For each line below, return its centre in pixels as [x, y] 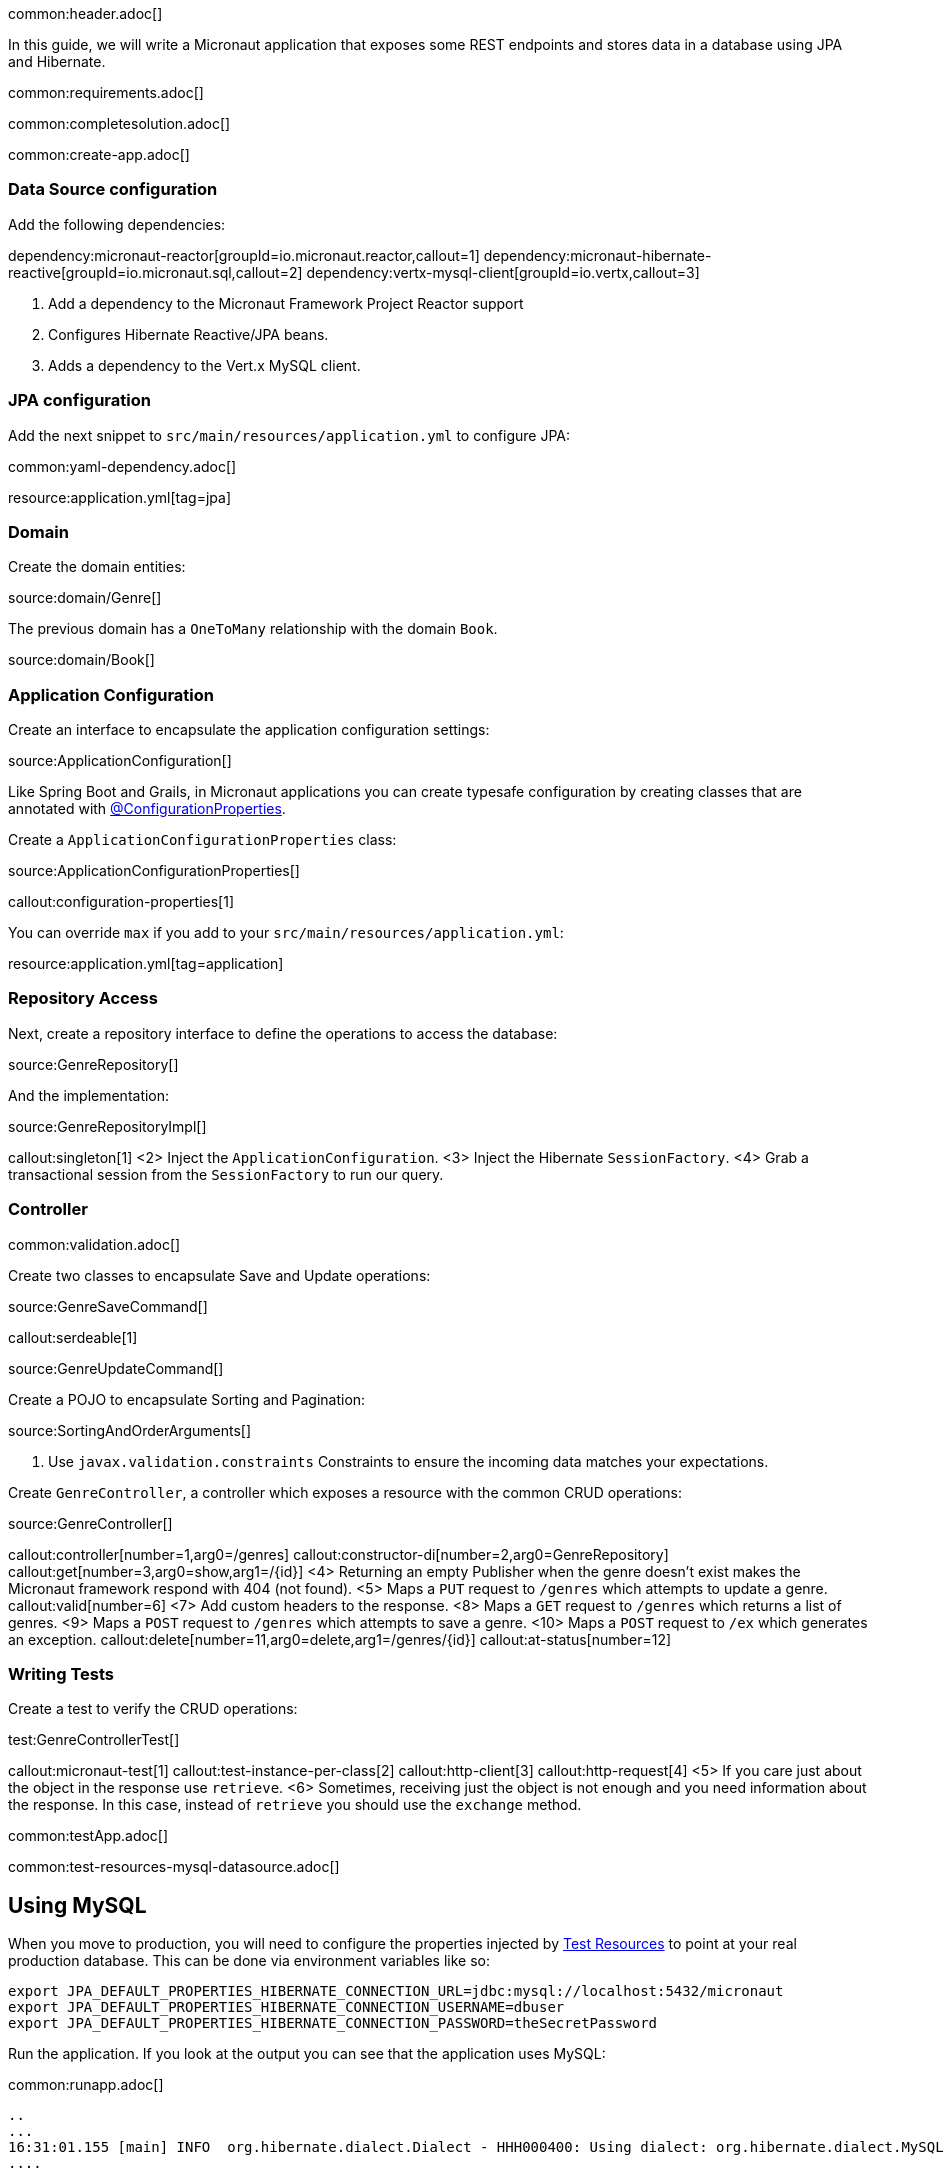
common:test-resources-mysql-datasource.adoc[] [174, 1867]
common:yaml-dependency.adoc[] [122, 466]
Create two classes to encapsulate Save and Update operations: [219, 1275]
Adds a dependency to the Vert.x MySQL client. [204, 365]
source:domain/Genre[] [85, 598]
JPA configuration [79, 400]
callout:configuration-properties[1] [121, 901]
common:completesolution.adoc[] [119, 123]
